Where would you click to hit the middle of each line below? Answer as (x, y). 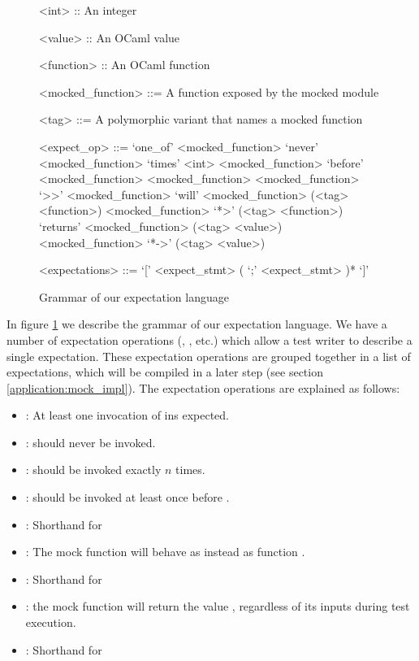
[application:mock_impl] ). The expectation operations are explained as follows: (203, 387)
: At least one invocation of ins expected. (127, 415)
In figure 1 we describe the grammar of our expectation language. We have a (197, 324)
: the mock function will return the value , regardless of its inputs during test (218, 606)
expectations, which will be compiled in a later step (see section (165, 372)
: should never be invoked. (91, 442)
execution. (51, 622)
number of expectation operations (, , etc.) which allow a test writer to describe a (209, 339)
